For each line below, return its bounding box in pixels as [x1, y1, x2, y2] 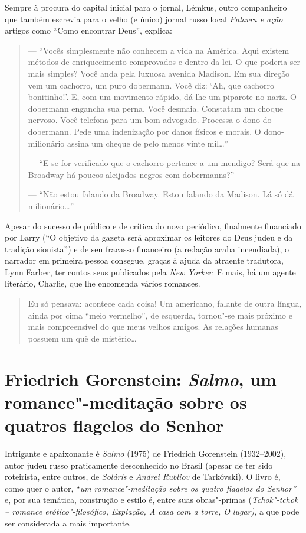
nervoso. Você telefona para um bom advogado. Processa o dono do [28, 113, 272, 126]
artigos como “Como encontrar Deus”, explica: [5, 24, 172, 37]
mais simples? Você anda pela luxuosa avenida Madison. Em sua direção [28, 67, 290, 79]
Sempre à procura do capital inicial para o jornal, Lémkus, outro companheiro [5, 1, 287, 13]
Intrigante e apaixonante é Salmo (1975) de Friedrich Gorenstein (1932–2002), [5, 447, 287, 459]
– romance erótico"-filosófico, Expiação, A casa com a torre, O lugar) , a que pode [5, 505, 300, 517]
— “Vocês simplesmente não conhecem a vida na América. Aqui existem [28, 44, 289, 56]
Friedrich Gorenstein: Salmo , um [5, 366, 277, 391]
